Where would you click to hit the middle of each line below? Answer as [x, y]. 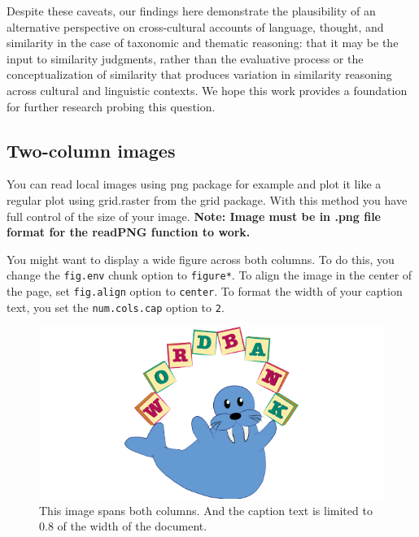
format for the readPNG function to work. [129, 232]
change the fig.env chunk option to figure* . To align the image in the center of [209, 275]
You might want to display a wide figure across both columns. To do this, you [201, 259]
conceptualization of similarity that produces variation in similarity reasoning [199, 74]
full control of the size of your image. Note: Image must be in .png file [194, 216]
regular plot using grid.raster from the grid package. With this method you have [207, 199]
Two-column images [91, 150]
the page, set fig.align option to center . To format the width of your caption [205, 290]
